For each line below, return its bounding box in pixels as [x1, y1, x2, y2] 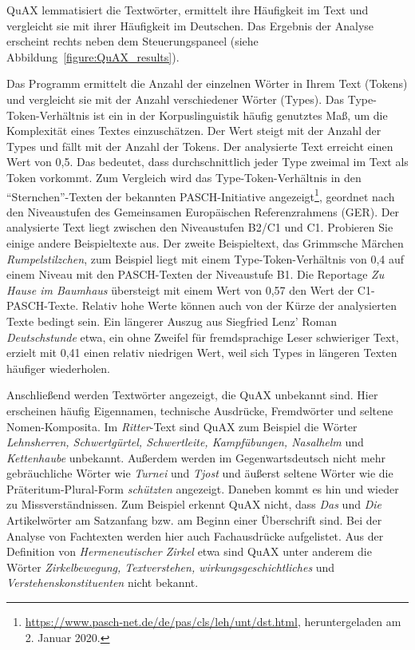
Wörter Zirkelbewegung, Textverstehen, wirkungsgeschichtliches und [6, 558, 335, 575]
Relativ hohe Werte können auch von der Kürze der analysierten [81, 297, 397, 314]
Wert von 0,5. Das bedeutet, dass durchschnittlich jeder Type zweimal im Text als [6, 153, 409, 170]
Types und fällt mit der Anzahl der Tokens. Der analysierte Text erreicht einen [6, 137, 393, 154]
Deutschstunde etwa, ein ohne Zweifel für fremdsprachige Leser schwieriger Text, [6, 328, 399, 345]
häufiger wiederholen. [6, 359, 110, 376]
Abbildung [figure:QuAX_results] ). [6, 48, 180, 65]
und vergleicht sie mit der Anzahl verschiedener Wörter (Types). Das [6, 90, 345, 107]
